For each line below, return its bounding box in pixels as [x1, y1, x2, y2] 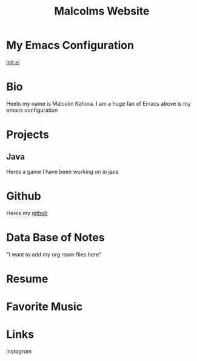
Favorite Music [6, 300, 83, 314]
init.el [6, 58, 20, 66]
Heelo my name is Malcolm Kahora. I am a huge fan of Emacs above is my [6, 100, 191, 107]
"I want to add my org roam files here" [6, 250, 102, 258]
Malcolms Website [54, 4, 150, 18]
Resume [6, 272, 48, 286]
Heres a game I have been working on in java [6, 168, 119, 175]
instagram [6, 348, 32, 355]
